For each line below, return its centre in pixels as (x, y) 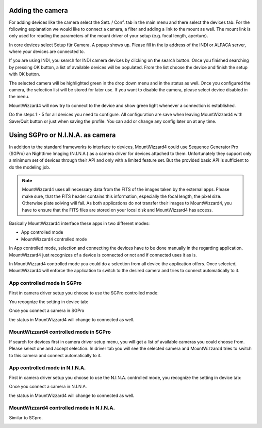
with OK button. (25, 74)
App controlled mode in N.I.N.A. (47, 368)
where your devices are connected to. (47, 51)
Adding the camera (38, 10)
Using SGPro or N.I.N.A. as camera (62, 135)
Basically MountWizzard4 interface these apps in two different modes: (79, 223)
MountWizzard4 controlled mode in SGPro (60, 332)
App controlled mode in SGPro (45, 283)
